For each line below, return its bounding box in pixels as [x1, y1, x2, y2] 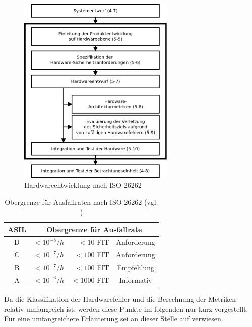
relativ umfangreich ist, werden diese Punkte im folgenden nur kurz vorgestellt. [4, 303, 248, 314]
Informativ [119, 274, 152, 285]
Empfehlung [117, 262, 154, 273]
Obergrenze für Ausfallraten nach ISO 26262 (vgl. [5, 197, 158, 207]
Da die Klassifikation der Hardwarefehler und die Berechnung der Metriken [4, 293, 236, 304]
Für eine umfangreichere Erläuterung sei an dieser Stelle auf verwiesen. [4, 313, 223, 324]
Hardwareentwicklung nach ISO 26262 [24, 179, 142, 190]
